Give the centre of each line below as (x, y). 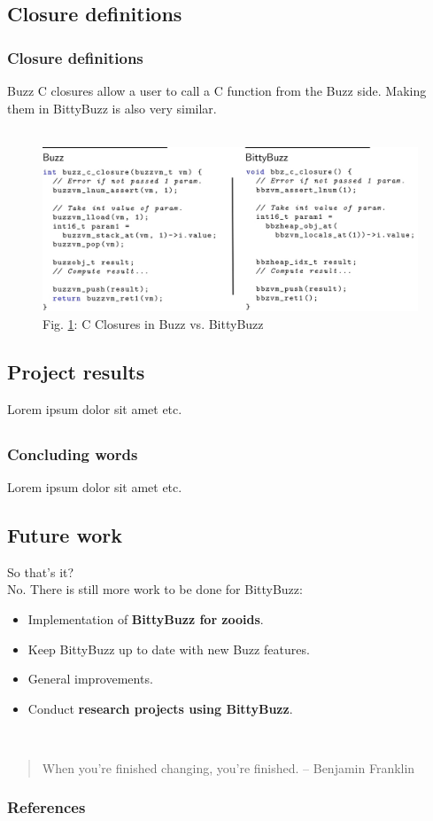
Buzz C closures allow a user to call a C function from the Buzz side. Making (217, 90)
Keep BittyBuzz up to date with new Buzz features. (169, 649)
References (46, 807)
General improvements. (90, 679)
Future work (65, 534)
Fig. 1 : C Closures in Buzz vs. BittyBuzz (153, 323)
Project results (76, 371)
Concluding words (73, 454)
